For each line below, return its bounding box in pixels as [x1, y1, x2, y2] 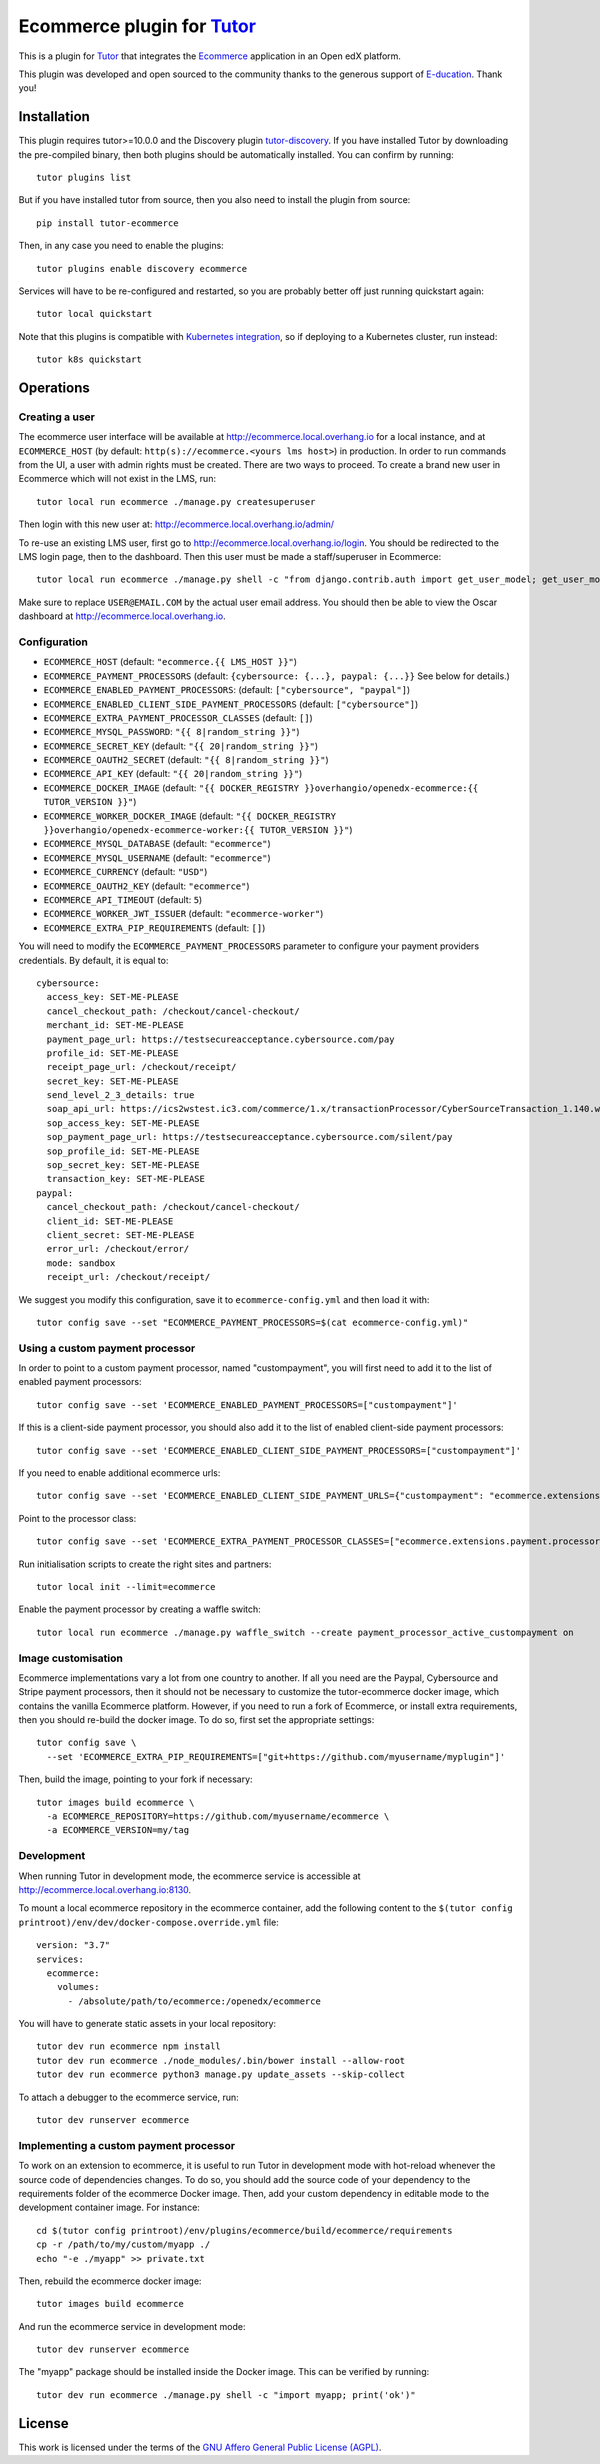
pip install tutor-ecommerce [36, 217, 179, 229]
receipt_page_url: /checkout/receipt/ [46, 1061, 237, 1073]
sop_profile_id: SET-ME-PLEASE [46, 1145, 200, 1157]
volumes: [56, 1981, 100, 1993]
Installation [18, 108, 90, 125]
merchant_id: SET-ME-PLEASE [46, 1020, 185, 1031]
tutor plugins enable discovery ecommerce [36, 263, 248, 274]
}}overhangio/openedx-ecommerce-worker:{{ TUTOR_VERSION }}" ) [43, 824, 353, 836]
